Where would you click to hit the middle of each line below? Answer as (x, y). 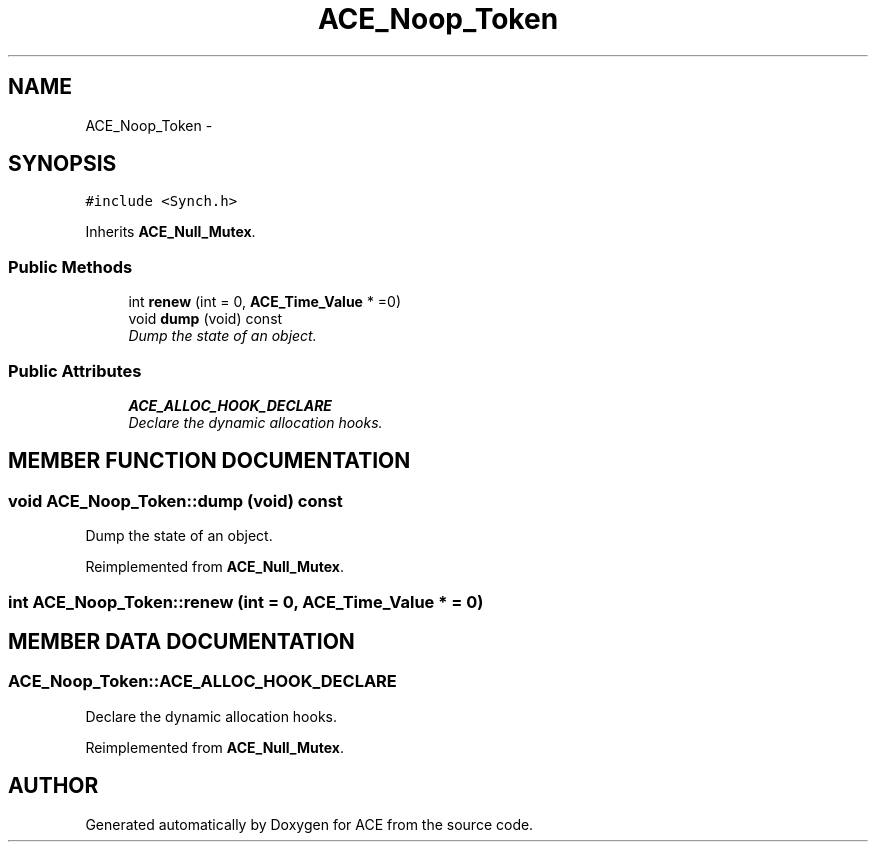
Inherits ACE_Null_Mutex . (170, 232)
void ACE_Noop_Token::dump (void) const (175, 500)
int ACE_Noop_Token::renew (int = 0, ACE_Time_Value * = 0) (246, 601)
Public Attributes (75, 370)
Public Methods (70, 266)
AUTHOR (53, 786)
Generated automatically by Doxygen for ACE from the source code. (309, 824)
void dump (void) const (205, 319)
